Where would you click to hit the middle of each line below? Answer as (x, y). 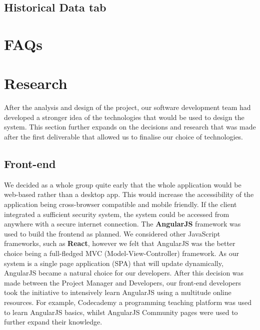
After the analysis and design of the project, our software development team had (127, 107)
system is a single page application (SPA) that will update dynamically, (114, 263)
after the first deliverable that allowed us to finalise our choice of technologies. (124, 137)
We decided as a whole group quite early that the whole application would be (123, 184)
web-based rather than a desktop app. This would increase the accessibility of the (129, 194)
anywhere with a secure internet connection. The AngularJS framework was (122, 224)
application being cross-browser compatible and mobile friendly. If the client (120, 204)
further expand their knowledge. (53, 322)
